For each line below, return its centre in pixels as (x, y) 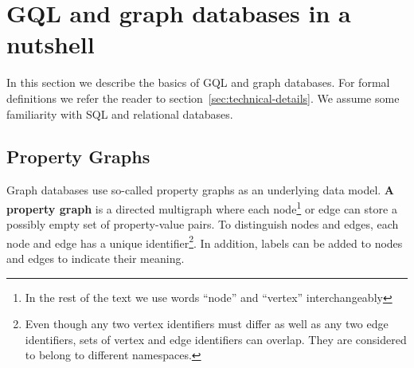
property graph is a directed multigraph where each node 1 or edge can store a (202, 207)
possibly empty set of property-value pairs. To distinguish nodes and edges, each (203, 224)
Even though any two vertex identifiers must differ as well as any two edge (207, 324)
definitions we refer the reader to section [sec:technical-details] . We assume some (203, 98)
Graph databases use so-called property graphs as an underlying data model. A (201, 190)
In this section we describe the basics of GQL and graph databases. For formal (198, 82)
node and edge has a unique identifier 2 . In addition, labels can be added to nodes (205, 241)
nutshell (51, 44)
